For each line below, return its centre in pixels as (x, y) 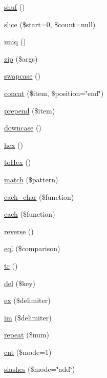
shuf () (15, 7)
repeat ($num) (27, 335)
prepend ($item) (30, 110)
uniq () (15, 41)
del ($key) (20, 283)
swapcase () (22, 76)
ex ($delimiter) (27, 300)
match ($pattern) (31, 179)
